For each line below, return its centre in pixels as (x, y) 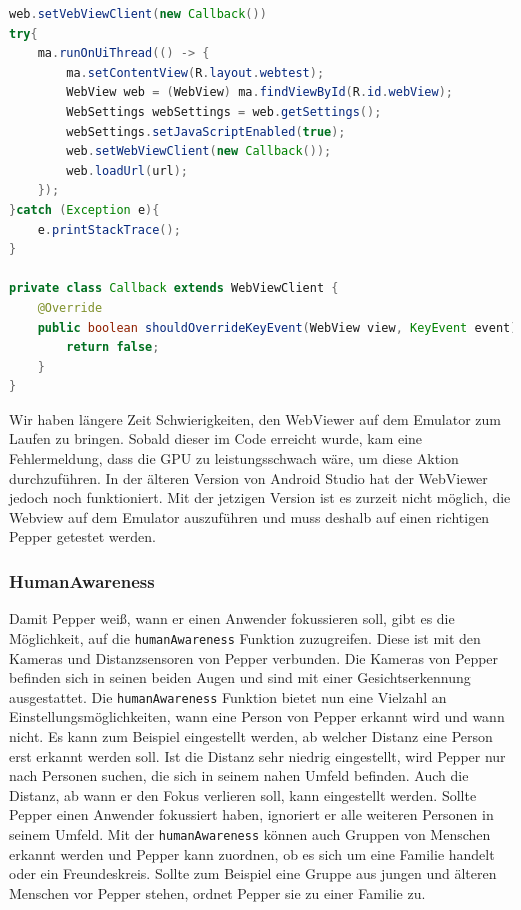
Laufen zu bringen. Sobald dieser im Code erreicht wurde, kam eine (216, 438)
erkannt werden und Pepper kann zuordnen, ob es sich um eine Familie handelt (252, 853)
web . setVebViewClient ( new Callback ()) (138, 14)
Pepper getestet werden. (82, 536)
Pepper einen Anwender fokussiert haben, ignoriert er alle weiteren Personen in (251, 814)
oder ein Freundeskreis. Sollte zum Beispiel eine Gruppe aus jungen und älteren (253, 873)
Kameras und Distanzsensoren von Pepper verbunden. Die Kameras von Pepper (254, 657)
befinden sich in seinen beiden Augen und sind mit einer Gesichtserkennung (240, 677)
